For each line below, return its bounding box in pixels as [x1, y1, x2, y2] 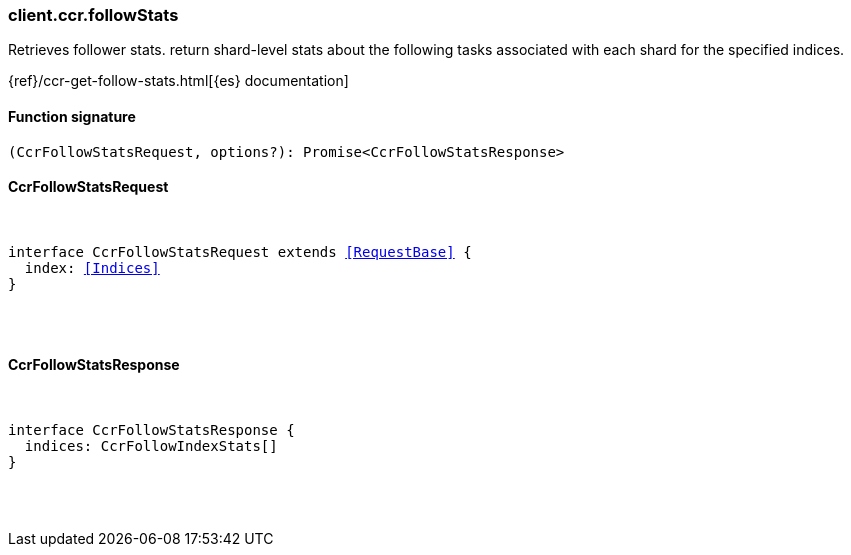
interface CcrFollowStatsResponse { [8, 422, 295, 439]
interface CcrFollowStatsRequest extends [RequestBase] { [8, 243, 472, 260]
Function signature [8, 107, 136, 125]
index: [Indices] [24, 259, 160, 276]
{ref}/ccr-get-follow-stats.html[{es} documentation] [8, 72, 349, 90]
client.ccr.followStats [8, 5, 179, 25]
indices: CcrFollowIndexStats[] [24, 438, 278, 455]
